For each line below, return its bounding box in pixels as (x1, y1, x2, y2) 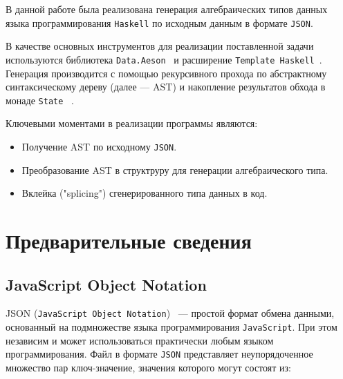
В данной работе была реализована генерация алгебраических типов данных (6, 2, 328, 16)
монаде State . (6, 93, 74, 107)
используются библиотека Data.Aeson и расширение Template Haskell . (6, 52, 322, 66)
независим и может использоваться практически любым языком (6, 333, 274, 347)
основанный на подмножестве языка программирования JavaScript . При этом (6, 320, 337, 334)
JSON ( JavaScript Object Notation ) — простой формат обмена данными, (6, 306, 335, 320)
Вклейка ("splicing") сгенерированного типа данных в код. (21, 186, 268, 200)
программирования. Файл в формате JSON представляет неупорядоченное (6, 347, 313, 361)
